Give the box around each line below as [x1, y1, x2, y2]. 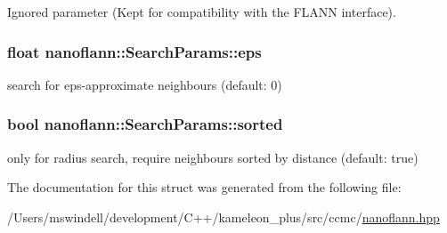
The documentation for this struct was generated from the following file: [7, 178, 402, 197]
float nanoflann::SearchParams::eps [7, 40, 262, 62]
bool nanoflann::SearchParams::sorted [7, 113, 283, 135]
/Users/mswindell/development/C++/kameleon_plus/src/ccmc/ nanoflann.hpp [7, 207, 440, 226]
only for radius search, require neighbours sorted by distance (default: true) [7, 148, 419, 166]
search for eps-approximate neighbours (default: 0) [7, 75, 282, 93]
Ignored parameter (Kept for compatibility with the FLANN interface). [7, 3, 396, 20]
